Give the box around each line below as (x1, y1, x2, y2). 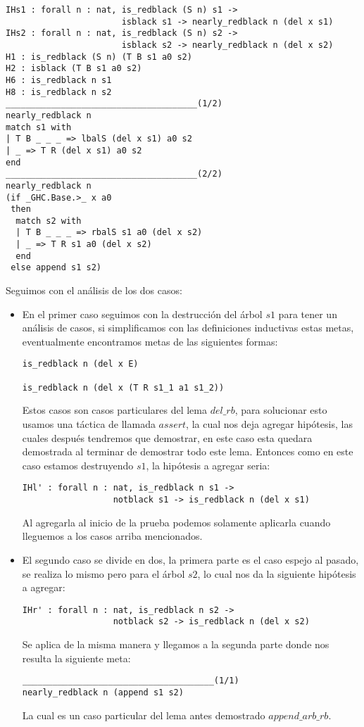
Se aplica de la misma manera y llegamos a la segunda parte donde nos (22, 637, 330, 651)
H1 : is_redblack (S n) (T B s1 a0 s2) (6, 51, 192, 62)
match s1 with (6, 122, 72, 132)
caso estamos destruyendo (22, 457, 134, 472)
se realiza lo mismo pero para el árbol (22, 566, 185, 581)
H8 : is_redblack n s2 (6, 87, 112, 97)
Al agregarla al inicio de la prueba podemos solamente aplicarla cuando (22, 514, 331, 529)
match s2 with (15, 215, 82, 226)
